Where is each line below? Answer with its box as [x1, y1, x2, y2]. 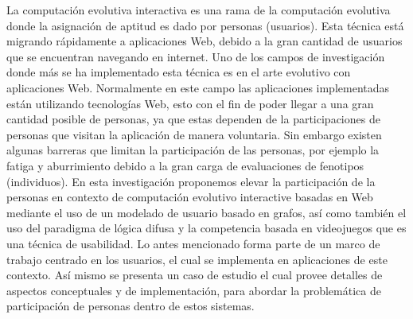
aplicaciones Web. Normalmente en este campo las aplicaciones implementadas [6, 79, 390, 95]
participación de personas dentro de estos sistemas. [6, 298, 255, 314]
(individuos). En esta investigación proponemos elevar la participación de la [6, 173, 376, 189]
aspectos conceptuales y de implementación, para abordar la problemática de [6, 282, 381, 298]
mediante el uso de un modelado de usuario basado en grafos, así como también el [6, 204, 407, 220]
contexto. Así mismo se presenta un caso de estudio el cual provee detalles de [6, 266, 383, 283]
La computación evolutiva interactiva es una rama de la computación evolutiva [6, 2, 391, 18]
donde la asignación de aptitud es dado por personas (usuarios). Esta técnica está [6, 17, 404, 33]
